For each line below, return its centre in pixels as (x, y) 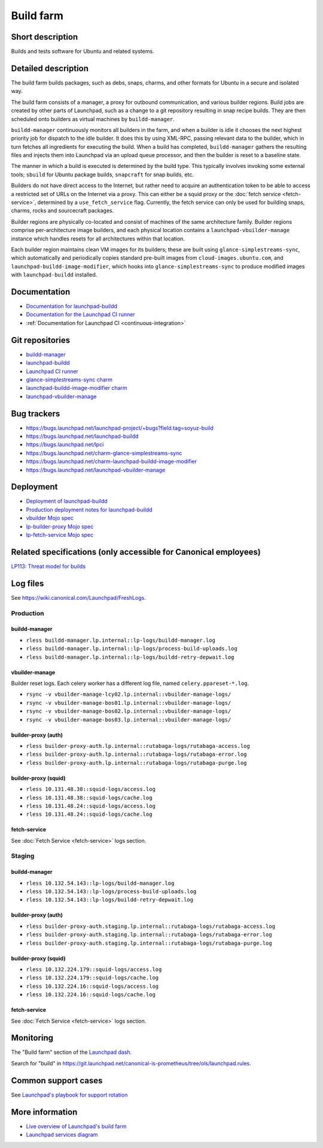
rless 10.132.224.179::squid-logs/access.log (94, 969)
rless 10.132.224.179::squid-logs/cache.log (92, 978)
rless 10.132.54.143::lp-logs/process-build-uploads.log (111, 892)
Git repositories (41, 340)
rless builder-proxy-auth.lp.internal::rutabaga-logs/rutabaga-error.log (137, 755)
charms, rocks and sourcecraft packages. (63, 211)
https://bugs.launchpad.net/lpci (65, 444)
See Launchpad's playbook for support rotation (69, 1095)
